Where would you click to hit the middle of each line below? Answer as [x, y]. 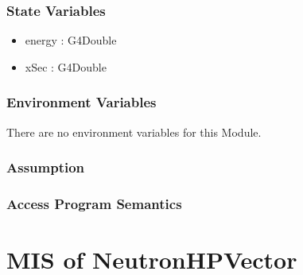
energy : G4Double [71, 40]
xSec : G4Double [66, 66]
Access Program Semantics [94, 203]
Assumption [46, 167]
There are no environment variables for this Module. [134, 132]
